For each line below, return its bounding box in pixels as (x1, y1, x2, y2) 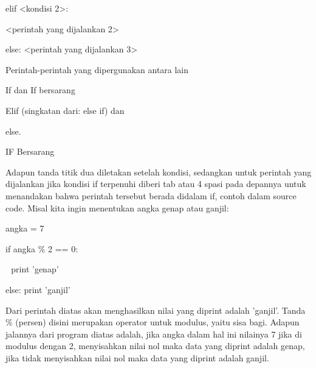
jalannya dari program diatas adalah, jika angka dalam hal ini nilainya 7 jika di (5, 327, 302, 340)
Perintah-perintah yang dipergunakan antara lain (5, 63, 189, 76)
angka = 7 (5, 222, 44, 235)
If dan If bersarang (5, 83, 75, 96)
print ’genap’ (11, 263, 59, 275)
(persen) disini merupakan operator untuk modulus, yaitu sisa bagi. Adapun (15, 316, 300, 328)
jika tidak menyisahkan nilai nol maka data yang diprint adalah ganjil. (5, 351, 269, 364)
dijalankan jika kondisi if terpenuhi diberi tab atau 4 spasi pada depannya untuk (5, 177, 306, 190)
